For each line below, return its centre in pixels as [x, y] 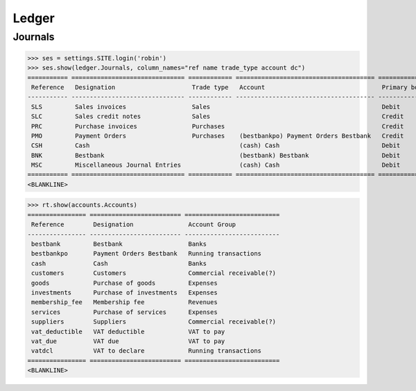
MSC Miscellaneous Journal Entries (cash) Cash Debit [216, 165]
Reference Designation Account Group [134, 225]
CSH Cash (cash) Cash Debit [216, 145]
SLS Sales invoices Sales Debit [216, 107]
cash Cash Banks [119, 263]
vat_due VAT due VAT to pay [128, 341]
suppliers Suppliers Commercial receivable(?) [154, 322]
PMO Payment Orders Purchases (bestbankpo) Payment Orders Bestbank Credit [218, 136]
